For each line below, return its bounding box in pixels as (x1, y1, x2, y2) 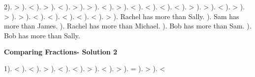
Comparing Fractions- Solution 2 (4, 47, 118, 57)
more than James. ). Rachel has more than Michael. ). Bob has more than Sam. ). (4, 21, 252, 31)
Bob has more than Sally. (4, 30, 80, 40)
